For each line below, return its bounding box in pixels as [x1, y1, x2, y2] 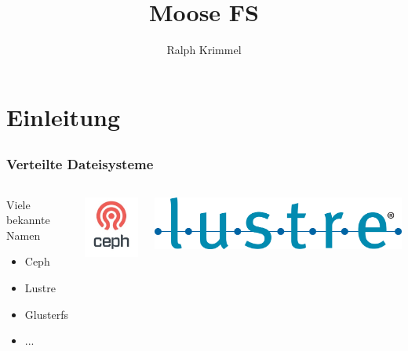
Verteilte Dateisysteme [6, 154, 154, 174]
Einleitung [6, 100, 121, 132]
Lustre [24, 279, 56, 295]
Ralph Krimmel [166, 42, 242, 58]
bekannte [6, 212, 50, 228]
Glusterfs [24, 306, 68, 322]
